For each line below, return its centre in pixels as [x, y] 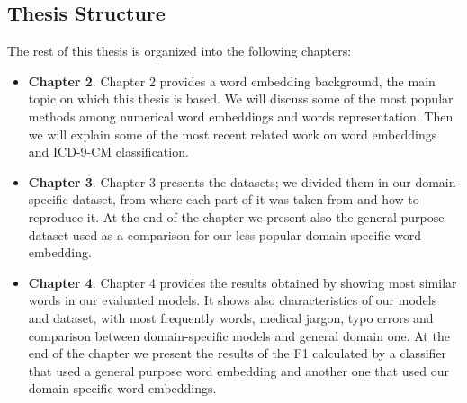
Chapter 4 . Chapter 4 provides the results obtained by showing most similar [242, 282]
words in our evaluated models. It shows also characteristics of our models [233, 300]
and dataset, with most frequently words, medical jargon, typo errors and [231, 317]
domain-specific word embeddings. [122, 388]
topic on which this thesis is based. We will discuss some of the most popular [241, 99]
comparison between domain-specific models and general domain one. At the [239, 335]
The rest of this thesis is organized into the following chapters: [180, 51]
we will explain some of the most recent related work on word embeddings [233, 134]
